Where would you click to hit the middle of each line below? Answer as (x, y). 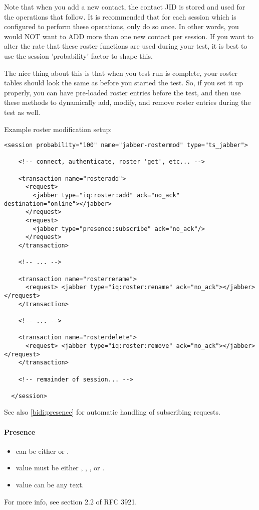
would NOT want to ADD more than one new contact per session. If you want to (129, 36)
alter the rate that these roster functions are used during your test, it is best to (126, 46)
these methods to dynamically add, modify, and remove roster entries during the (127, 102)
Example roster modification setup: (58, 129)
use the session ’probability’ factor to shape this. (78, 55)
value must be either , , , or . (60, 468)
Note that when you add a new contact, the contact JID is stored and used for (125, 7)
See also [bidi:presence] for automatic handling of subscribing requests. (112, 412)
